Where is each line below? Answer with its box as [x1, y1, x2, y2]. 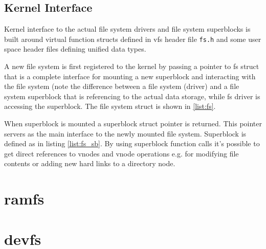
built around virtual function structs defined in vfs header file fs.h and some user [4, 33, 261, 44]
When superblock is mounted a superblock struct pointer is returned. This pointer [4, 118, 262, 129]
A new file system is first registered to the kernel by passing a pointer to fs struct [4, 61, 259, 72]
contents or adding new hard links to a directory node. [4, 158, 175, 169]
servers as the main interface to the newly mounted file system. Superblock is [4, 128, 247, 139]
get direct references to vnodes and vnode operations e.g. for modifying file [4, 148, 239, 159]
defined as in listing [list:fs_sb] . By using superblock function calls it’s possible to [4, 138, 260, 149]
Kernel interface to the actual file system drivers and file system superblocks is [4, 24, 251, 34]
